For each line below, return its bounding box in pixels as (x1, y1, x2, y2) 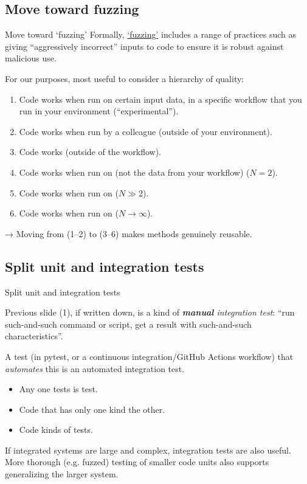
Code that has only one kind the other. (19, 403, 165, 415)
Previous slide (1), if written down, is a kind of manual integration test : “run (5, 306, 295, 319)
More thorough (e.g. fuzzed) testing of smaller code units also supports (5, 455, 269, 468)
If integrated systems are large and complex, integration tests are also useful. (5, 443, 291, 456)
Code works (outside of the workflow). (19, 145, 161, 158)
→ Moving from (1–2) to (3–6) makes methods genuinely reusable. (5, 227, 252, 240)
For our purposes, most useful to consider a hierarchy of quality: (5, 72, 244, 85)
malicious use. (5, 52, 57, 64)
